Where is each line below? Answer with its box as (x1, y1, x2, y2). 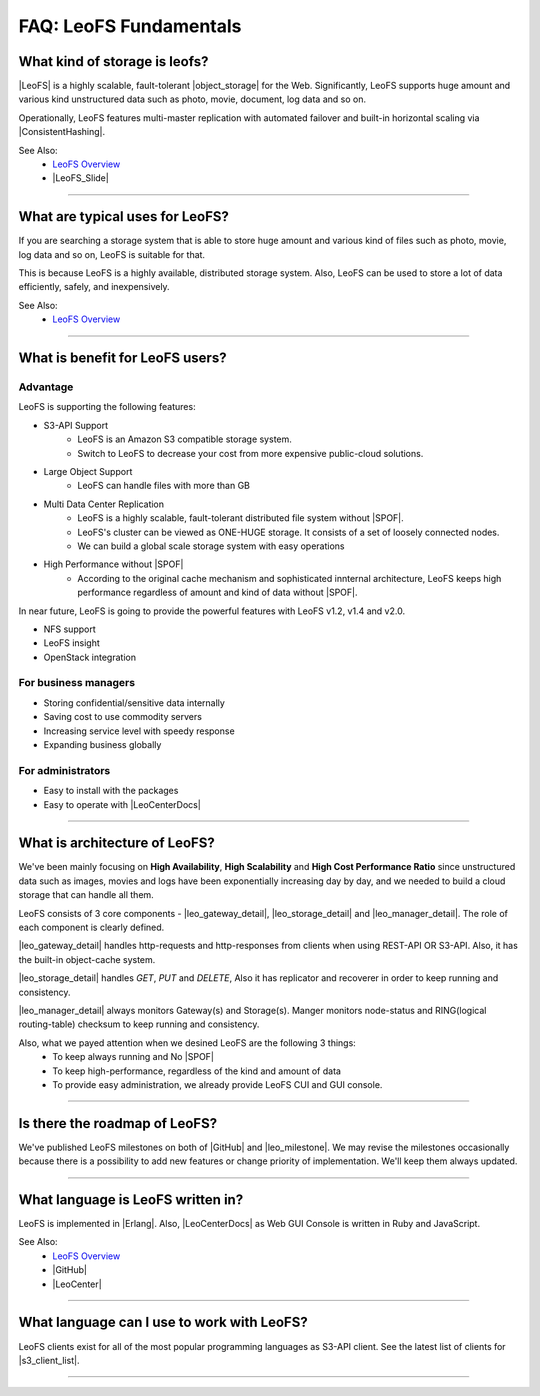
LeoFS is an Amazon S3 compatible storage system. (77, 433, 292, 445)
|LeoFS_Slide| (52, 172, 109, 184)
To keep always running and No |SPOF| (52, 1051, 215, 1063)
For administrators (18, 763, 111, 777)
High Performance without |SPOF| (43, 558, 184, 570)
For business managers (18, 676, 135, 690)
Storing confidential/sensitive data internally (43, 696, 225, 709)
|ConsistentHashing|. (18, 126, 106, 138)
